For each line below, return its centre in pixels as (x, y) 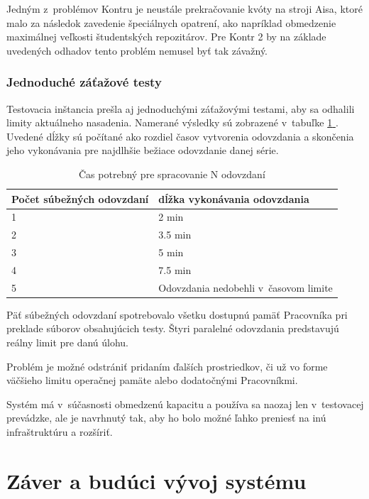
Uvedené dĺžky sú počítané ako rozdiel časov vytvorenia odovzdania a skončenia (180, 136)
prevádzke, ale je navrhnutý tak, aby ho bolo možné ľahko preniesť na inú (166, 418)
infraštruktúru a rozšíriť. (60, 432)
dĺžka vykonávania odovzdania (234, 198)
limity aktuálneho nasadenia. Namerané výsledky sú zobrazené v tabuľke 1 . (172, 122)
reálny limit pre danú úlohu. (68, 342)
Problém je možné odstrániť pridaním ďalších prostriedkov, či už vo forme (167, 366)
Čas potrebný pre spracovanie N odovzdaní (172, 174)
